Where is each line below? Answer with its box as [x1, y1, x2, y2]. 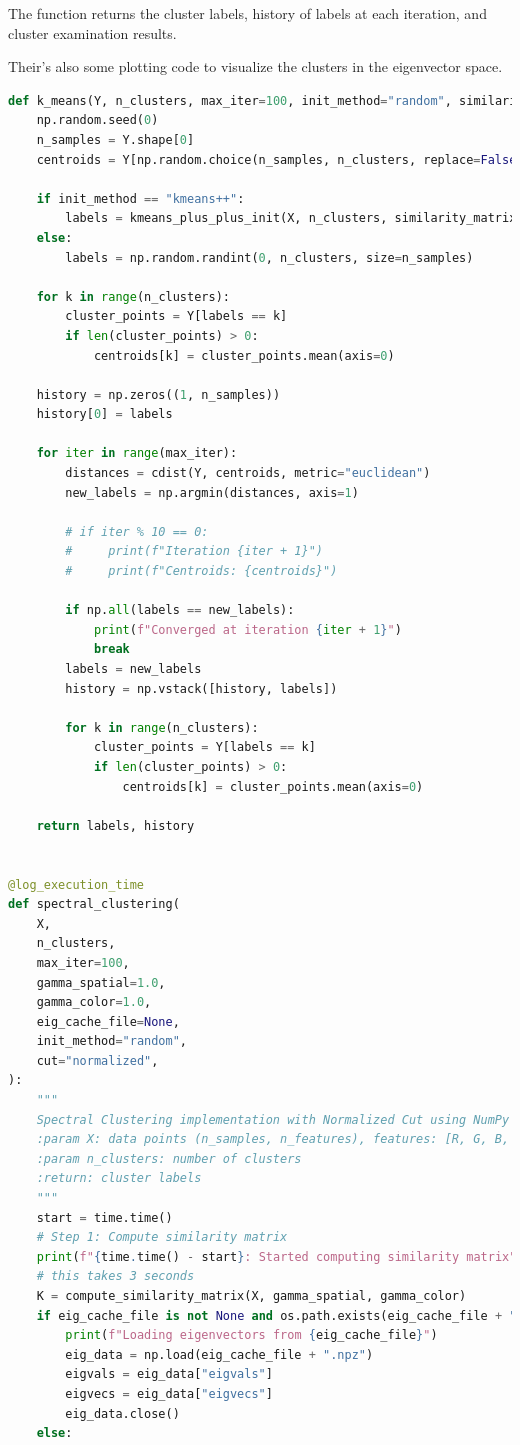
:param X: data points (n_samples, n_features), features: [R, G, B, [36, 1132, 510, 1147]
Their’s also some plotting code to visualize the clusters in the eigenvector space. [8, 56, 503, 77]
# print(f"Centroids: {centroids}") [65, 564, 338, 579]
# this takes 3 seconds [36, 1269, 195, 1284]
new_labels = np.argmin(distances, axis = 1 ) [65, 485, 359, 500]
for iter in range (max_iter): [36, 446, 238, 461]
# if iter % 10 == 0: [65, 524, 209, 539]
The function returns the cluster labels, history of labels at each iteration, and [8, 3, 487, 23]
